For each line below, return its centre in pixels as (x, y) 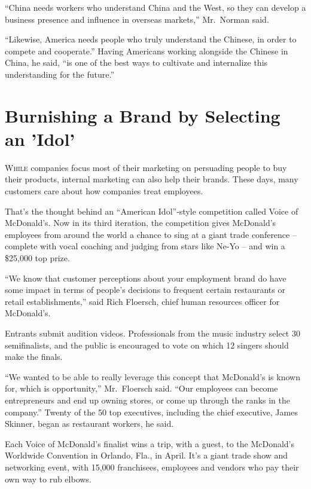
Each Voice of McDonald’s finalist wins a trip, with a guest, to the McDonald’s (150, 443)
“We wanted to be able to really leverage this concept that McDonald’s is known (153, 376)
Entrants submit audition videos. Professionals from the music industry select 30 (153, 333)
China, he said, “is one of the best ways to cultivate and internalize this (136, 62)
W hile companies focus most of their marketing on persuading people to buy (146, 167)
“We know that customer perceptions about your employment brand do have (146, 278)
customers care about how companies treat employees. (104, 191)
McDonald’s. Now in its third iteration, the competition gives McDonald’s (141, 223)
